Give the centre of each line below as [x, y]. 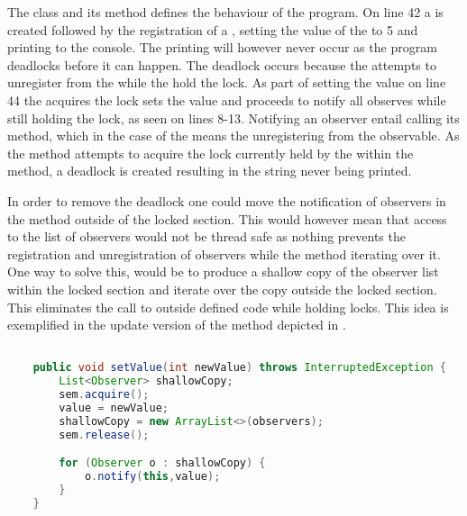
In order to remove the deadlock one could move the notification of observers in [227, 200]
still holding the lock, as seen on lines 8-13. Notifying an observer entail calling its [233, 118]
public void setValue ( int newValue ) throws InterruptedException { [239, 368]
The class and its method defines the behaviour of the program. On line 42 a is [225, 12]
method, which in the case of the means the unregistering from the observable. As [233, 136]
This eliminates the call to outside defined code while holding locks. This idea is [228, 307]
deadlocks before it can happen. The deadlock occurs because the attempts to [222, 64]
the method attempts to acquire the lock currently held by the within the [211, 153]
